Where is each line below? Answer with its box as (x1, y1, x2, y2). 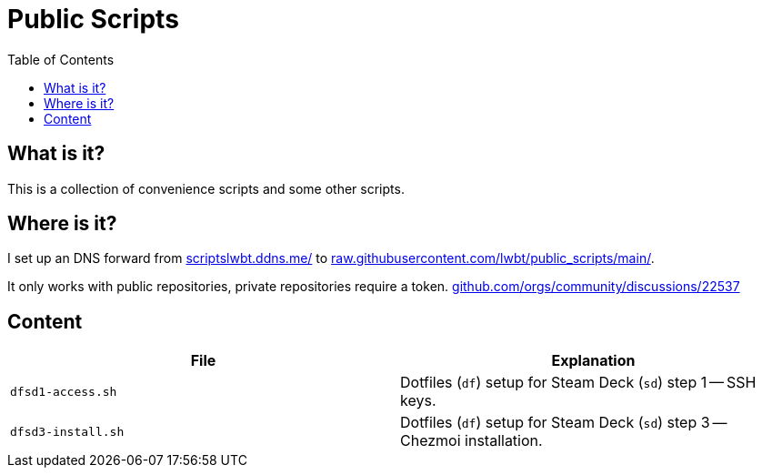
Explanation (551, 351, 636, 370)
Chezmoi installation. (400, 431, 543, 450)
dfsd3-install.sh (10, 424, 125, 439)
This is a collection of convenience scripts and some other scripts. (7, 180, 405, 197)
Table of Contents (7, 51, 115, 67)
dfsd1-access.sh (10, 384, 117, 399)
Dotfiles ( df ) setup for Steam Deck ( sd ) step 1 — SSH (400, 373, 757, 392)
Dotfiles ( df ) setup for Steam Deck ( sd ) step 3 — (400, 413, 727, 432)
